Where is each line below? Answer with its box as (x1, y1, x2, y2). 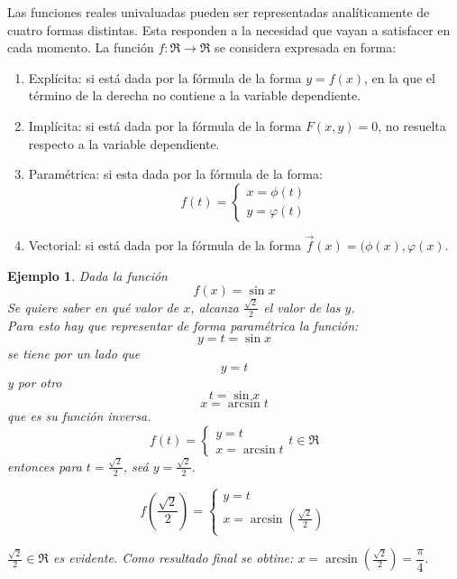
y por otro (7, 372, 62, 391)
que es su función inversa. (7, 406, 151, 425)
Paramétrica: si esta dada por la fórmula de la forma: (28, 164, 323, 183)
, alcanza (190, 297, 239, 316)
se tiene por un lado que (7, 344, 141, 363)
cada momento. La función (7, 38, 154, 57)
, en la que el (364, 68, 435, 87)
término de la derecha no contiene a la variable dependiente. (28, 86, 361, 105)
